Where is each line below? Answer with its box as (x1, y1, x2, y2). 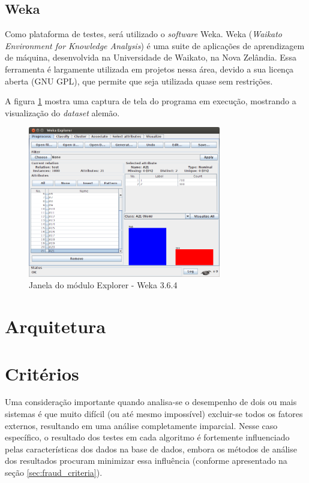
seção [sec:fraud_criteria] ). (5, 466, 103, 478)
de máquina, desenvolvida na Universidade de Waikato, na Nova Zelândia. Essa (5, 51, 296, 64)
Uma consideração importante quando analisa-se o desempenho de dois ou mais (5, 396, 297, 408)
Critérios (5, 361, 79, 385)
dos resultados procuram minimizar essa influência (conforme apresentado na (5, 454, 287, 467)
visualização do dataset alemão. (5, 106, 120, 119)
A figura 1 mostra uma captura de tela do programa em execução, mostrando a (5, 95, 296, 107)
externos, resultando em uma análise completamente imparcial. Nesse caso (5, 419, 278, 431)
